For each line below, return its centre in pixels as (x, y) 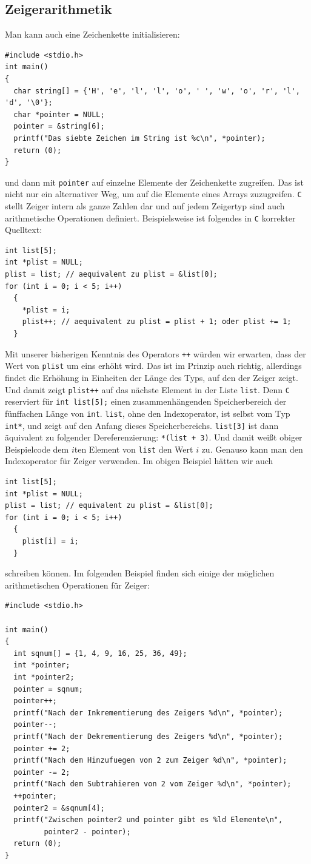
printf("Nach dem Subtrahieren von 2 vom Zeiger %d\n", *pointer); (152, 784)
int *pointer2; (44, 677)
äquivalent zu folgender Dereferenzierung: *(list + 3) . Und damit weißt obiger (154, 437)
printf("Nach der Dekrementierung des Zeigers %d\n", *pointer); (148, 736)
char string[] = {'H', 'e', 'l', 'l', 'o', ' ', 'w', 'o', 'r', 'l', (157, 91)
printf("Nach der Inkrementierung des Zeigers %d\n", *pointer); (148, 713)
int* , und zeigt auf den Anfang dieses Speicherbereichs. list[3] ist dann (142, 425)
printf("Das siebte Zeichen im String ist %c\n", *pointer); (139, 138)
